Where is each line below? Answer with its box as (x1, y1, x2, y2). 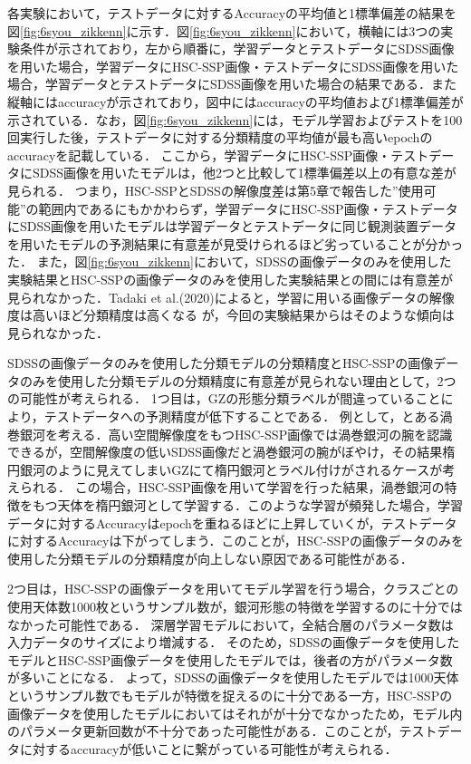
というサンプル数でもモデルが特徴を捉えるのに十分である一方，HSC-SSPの (7, 685, 453, 704)
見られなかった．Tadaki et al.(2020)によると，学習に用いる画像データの (7, 287, 429, 306)
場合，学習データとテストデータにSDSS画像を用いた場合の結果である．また (7, 74, 457, 93)
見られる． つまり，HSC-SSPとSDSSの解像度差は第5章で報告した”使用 (7, 180, 424, 199)
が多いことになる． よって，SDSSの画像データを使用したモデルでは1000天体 (7, 668, 459, 687)
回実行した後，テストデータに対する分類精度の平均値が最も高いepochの (7, 128, 433, 147)
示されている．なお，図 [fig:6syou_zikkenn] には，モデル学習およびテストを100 (7, 110, 463, 129)
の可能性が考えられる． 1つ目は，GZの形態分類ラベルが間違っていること (7, 389, 441, 408)
